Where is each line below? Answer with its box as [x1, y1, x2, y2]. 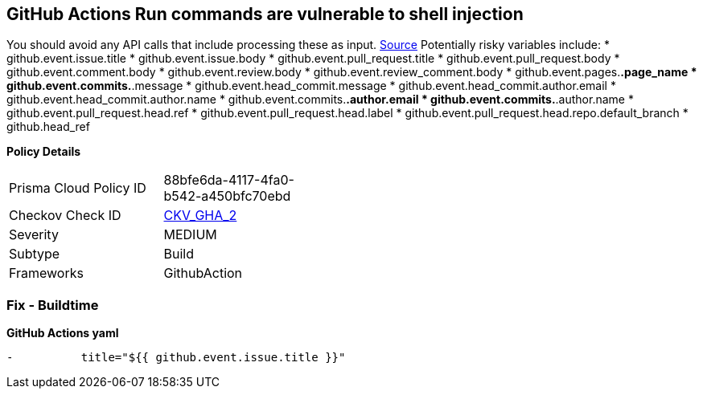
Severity [9, 226, 59, 243]
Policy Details [6, 145, 81, 159]
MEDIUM [163, 226, 217, 243]
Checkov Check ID [9, 207, 121, 224]
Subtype [9, 246, 60, 263]
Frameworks [9, 265, 84, 282]
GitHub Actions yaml [6, 326, 119, 340]
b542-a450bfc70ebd [163, 188, 291, 205]
